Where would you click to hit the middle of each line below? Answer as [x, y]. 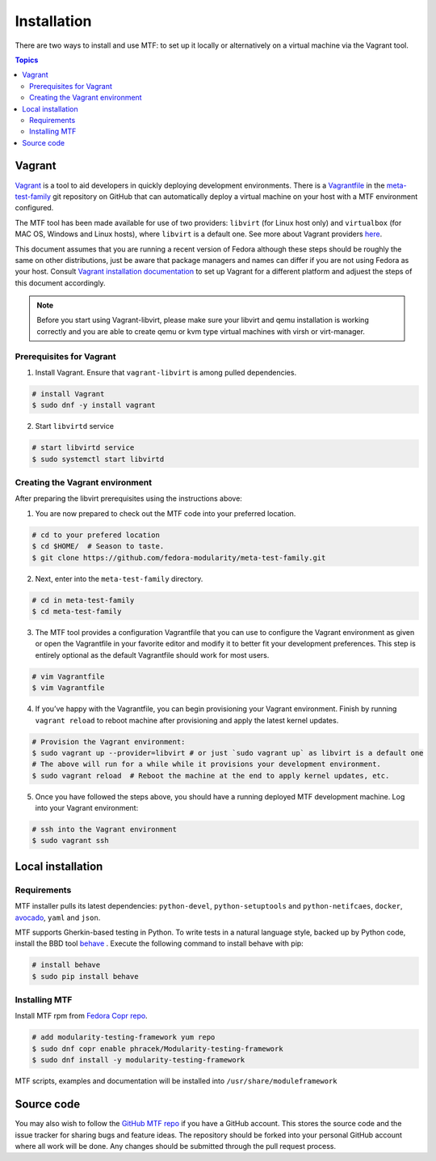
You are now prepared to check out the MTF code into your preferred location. [166, 513]
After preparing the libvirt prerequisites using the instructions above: [128, 498]
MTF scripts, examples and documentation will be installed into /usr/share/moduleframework [176, 1081]
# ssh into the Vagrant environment [105, 830]
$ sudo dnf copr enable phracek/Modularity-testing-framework [157, 1049]
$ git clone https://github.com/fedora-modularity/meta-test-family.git [179, 557]
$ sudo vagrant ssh [70, 841]
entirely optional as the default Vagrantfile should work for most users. [152, 655]
